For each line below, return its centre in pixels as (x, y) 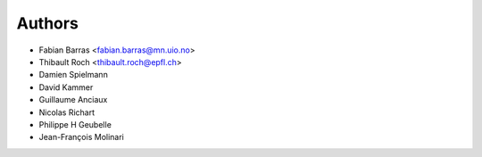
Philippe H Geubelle (75, 124)
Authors (48, 23)
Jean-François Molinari (81, 137)
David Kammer (66, 87)
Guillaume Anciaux (73, 100)
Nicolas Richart (67, 112)
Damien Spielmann (74, 75)
